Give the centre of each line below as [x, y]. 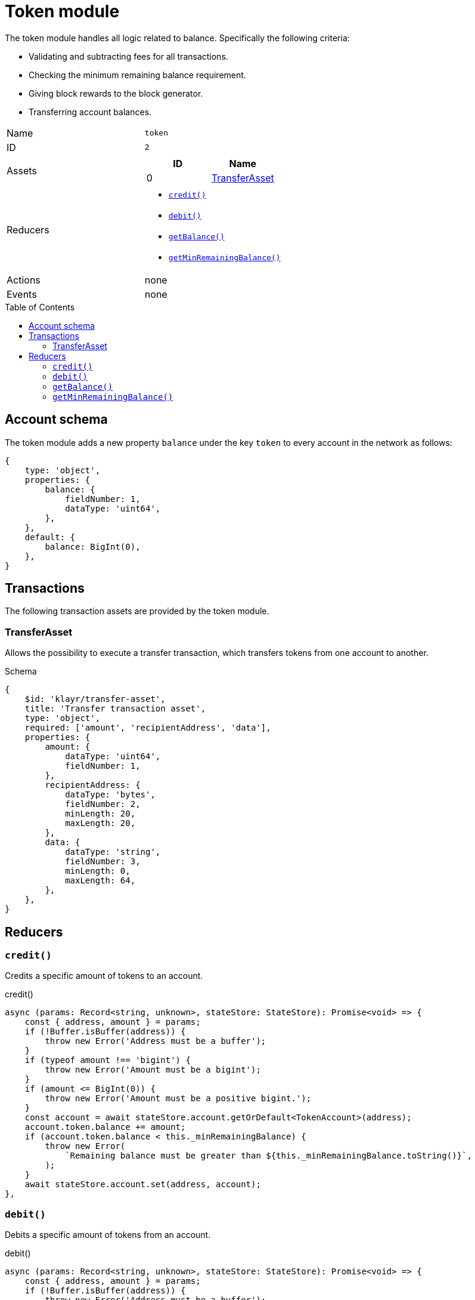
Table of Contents [40, 307]
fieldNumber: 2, [103, 804]
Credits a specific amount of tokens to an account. [104, 976]
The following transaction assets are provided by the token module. [137, 611]
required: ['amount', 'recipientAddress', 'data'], [148, 728]
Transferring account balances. [90, 112]
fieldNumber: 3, [103, 862]
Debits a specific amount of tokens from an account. [108, 1235]
